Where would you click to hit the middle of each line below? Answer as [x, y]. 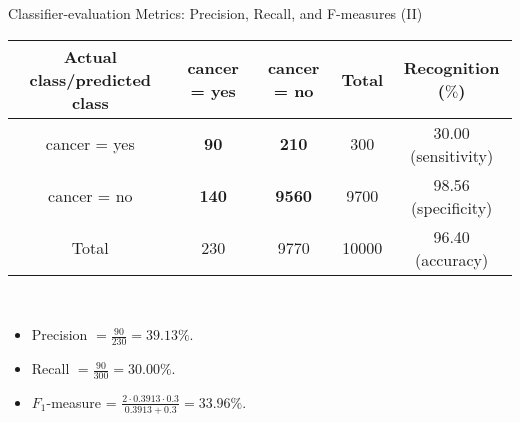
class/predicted [90, 79]
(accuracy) [451, 259]
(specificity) [451, 207]
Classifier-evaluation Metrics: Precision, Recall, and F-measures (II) [215, 13]
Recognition [451, 68]
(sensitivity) [451, 155]
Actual [90, 56]
